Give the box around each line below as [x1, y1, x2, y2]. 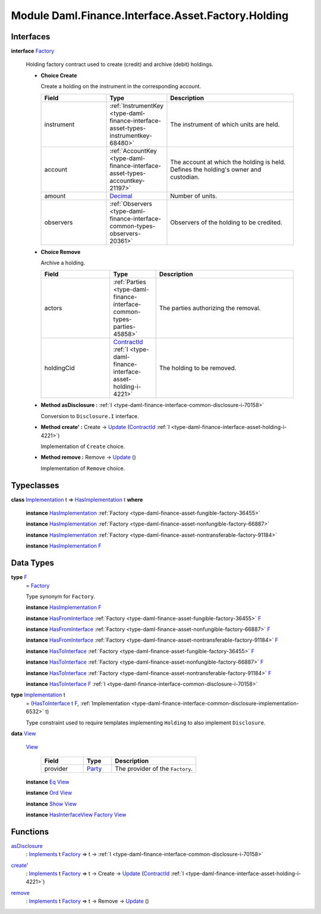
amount [44, 191, 66, 200]
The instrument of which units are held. [170, 120, 280, 128]
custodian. [170, 173, 200, 181]
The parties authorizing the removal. [159, 304, 261, 312]
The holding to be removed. [159, 364, 237, 372]
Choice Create [40, 71, 77, 79]
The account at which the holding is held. [170, 158, 286, 166]
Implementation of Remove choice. [40, 465, 125, 472]
